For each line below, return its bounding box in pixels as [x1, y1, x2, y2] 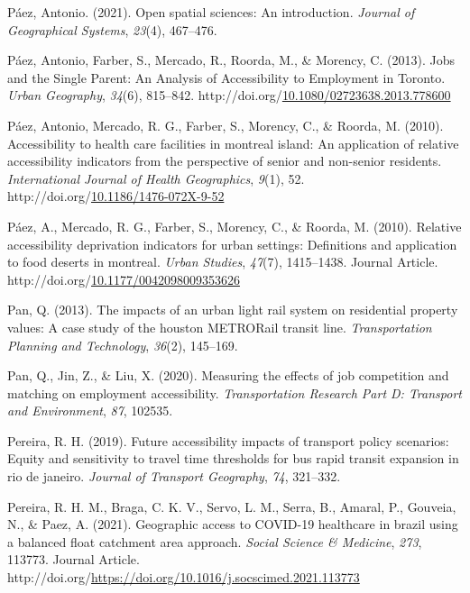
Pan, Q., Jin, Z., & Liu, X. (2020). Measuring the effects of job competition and [7, 366, 449, 385]
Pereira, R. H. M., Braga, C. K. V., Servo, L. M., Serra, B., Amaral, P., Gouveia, [7, 497, 456, 515]
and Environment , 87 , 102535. [7, 401, 173, 420]
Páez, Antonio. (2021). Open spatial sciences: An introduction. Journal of [7, 3, 415, 21]
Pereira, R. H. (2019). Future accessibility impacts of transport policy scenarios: [7, 431, 449, 450]
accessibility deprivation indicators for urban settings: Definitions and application [7, 234, 457, 253]
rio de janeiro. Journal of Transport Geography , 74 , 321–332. [7, 467, 341, 486]
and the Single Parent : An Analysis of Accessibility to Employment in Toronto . [7, 68, 446, 87]
